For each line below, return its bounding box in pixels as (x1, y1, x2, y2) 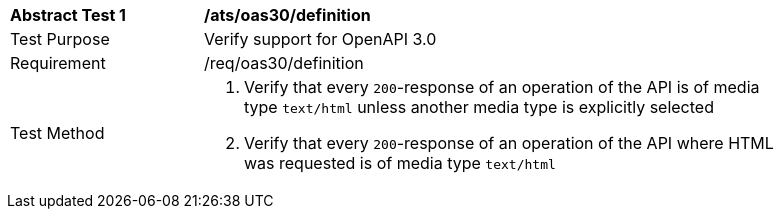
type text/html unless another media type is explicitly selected (244, 97, 714, 117)
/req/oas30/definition (204, 53, 364, 73)
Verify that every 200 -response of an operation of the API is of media (244, 77, 760, 97)
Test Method (10, 123, 105, 143)
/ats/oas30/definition (204, 5, 371, 25)
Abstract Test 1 (10, 5, 126, 25)
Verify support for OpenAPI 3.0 (204, 29, 437, 49)
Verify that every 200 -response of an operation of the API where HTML (244, 133, 774, 153)
